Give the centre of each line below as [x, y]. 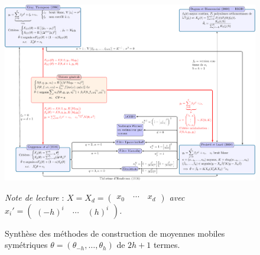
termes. [167, 245]
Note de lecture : [35, 197]
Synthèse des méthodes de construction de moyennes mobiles [115, 233]
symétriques [26, 245]
